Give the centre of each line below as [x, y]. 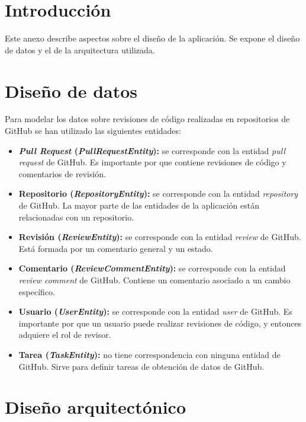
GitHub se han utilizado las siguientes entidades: [93, 131]
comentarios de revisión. [62, 173]
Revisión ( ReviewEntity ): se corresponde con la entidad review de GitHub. [160, 237]
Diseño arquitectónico [95, 407]
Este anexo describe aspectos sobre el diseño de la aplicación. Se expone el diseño [152, 38]
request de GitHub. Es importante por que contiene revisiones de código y [152, 162]
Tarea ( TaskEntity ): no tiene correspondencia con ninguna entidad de [149, 354]
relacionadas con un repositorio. [76, 217]
